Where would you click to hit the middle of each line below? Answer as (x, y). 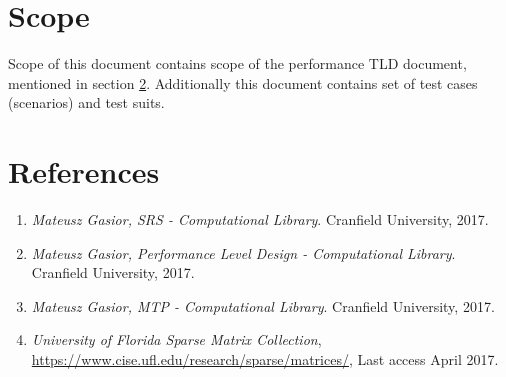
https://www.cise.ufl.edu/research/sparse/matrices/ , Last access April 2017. (265, 359)
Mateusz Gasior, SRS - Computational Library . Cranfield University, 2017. (260, 219)
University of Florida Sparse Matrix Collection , (176, 339)
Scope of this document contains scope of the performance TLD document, (237, 63)
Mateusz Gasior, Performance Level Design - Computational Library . (243, 252)
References (84, 171)
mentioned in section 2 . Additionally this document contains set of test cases (243, 82)
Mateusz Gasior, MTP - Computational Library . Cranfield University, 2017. (263, 305)
